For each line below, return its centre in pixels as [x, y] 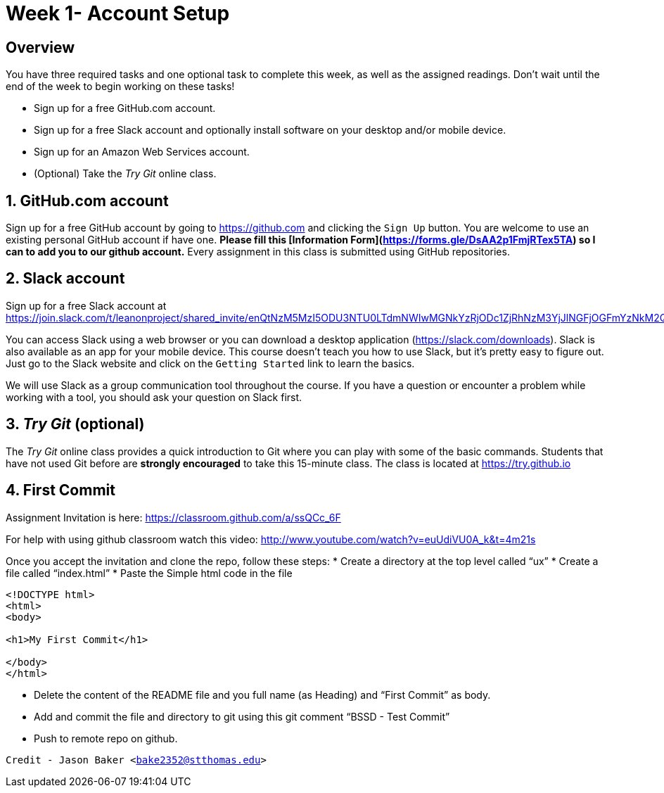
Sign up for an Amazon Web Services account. [142, 152]
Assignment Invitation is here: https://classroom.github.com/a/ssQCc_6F [173, 517]
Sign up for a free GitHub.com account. [125, 108]
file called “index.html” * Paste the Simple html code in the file [149, 573]
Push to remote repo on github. [106, 738]
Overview [40, 47]
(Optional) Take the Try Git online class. [125, 174]
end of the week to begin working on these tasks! [120, 87]
